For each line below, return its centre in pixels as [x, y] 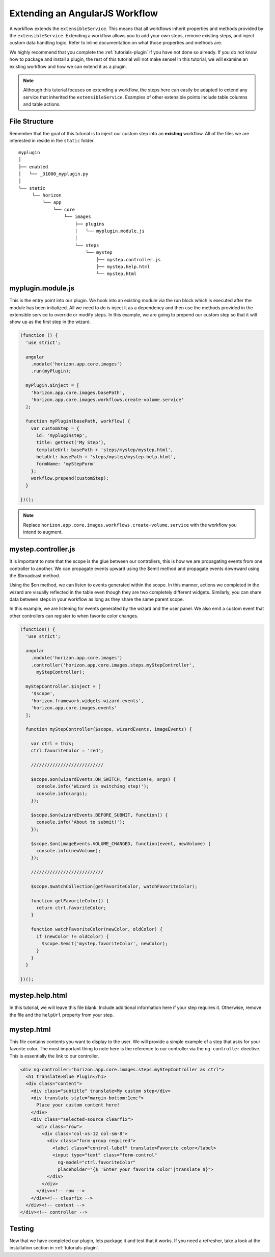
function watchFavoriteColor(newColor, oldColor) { [97, 929]
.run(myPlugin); [51, 371]
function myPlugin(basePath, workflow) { [78, 421]
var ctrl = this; [52, 744]
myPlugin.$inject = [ [53, 386]
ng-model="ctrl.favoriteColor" [97, 1162]
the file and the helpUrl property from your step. [62, 1015]
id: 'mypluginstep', [62, 435]
